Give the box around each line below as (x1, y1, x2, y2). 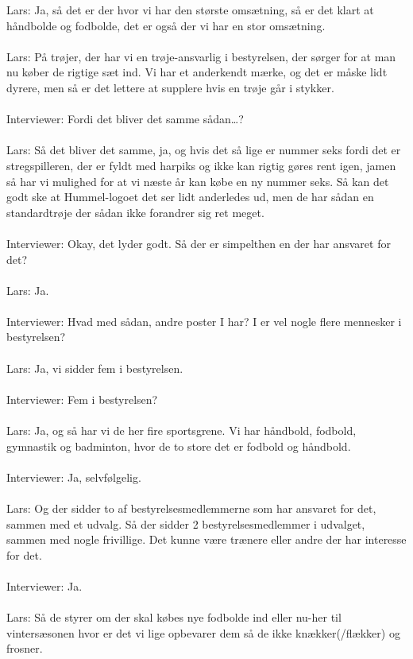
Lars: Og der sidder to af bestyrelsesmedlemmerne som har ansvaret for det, (6, 500, 376, 516)
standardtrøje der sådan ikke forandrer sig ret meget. (6, 204, 264, 220)
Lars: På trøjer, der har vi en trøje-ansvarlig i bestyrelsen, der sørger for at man (6, 48, 396, 64)
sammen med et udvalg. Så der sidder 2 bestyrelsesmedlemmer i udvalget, (6, 515, 365, 532)
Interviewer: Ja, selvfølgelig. (6, 468, 141, 485)
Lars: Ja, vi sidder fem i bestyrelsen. (6, 359, 183, 376)
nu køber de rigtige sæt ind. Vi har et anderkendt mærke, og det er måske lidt (6, 64, 388, 80)
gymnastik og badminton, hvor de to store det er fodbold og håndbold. (6, 437, 351, 454)
